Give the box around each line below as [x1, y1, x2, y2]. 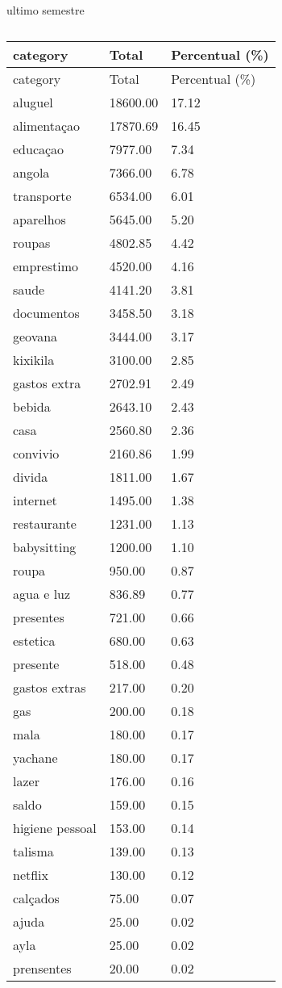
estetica [13, 630, 56, 650]
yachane [13, 747, 58, 767]
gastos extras [13, 677, 86, 697]
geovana [13, 326, 58, 345]
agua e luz [13, 584, 71, 603]
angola [13, 162, 50, 182]
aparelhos [13, 209, 66, 228]
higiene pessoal [13, 818, 97, 837]
